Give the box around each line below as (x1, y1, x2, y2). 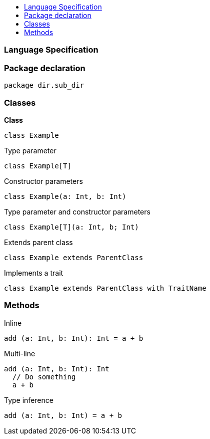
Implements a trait (4, 268, 63, 277)
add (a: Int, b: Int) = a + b (4, 411, 122, 419)
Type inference (4, 395, 53, 404)
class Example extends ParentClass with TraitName (4, 284, 206, 292)
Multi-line (4, 349, 35, 358)
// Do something (12, 372, 76, 381)
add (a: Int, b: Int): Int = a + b (4, 334, 143, 342)
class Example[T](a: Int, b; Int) (4, 223, 139, 231)
